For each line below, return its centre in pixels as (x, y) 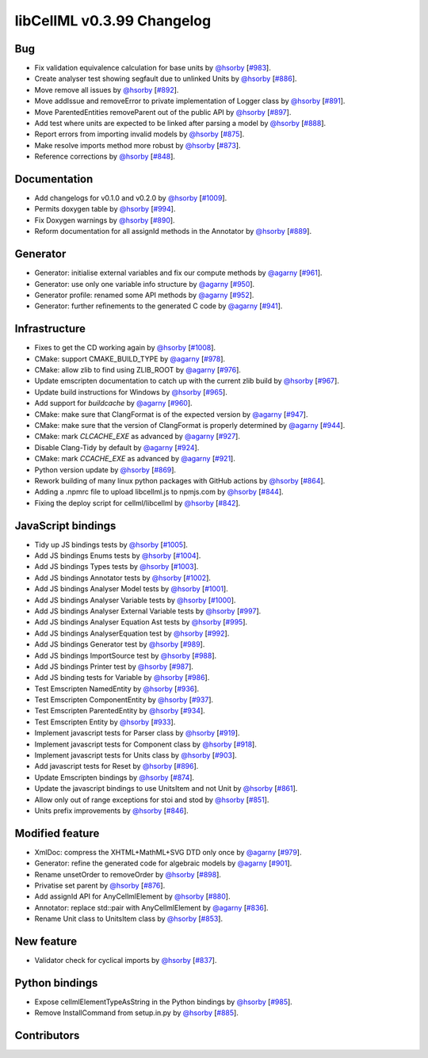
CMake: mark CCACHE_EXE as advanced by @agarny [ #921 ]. (135, 459)
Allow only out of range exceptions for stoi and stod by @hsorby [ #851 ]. (152, 800)
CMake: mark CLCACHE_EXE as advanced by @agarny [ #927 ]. (138, 437)
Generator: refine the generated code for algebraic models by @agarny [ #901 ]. (163, 863)
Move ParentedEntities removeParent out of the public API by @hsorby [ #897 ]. (163, 112)
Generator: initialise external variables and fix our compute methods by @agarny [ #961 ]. (178, 273)
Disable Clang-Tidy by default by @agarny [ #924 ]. (117, 447)
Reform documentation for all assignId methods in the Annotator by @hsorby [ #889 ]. (173, 231)
